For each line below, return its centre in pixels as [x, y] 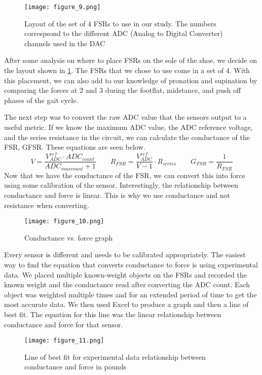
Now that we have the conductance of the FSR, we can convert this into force [125, 175]
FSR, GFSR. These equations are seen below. [75, 147]
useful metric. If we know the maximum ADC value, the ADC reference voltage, [128, 127]
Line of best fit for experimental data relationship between [115, 356]
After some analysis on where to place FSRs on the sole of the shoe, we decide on [131, 60]
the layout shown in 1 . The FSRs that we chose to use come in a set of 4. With [127, 70]
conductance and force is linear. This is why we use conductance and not [117, 195]
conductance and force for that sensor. [64, 324]
